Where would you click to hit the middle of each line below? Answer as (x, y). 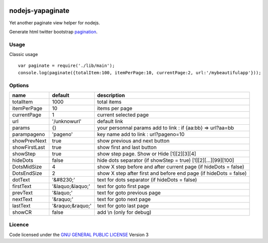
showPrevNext (29, 141)
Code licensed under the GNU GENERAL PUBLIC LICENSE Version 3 (79, 235)
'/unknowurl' (67, 121)
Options (19, 85)
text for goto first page (123, 186)
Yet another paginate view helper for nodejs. (55, 23)
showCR (22, 212)
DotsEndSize (27, 173)
